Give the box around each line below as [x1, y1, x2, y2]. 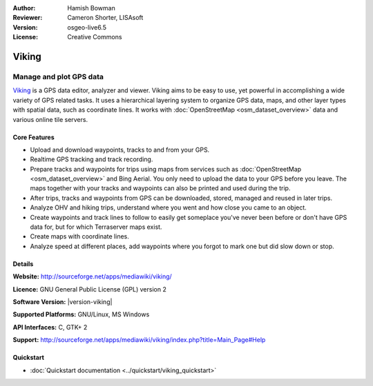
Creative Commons [67, 33, 122, 41]
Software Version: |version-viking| [12, 297, 113, 306]
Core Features [12, 133, 55, 141]
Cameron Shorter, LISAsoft [67, 14, 144, 22]
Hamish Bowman [67, 4, 115, 12]
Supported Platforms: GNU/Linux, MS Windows [12, 310, 150, 318]
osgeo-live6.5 [67, 23, 107, 31]
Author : [12, 4, 36, 12]
